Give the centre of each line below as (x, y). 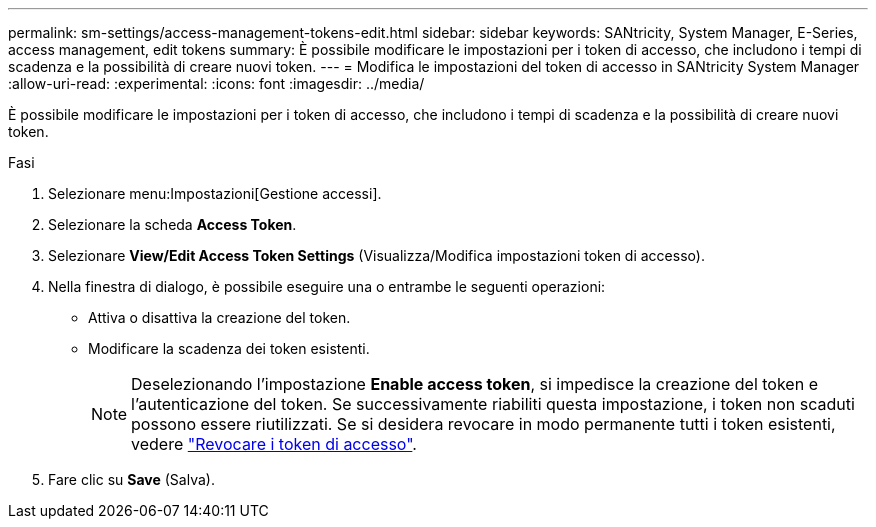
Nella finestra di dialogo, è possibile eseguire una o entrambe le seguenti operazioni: (327, 286)
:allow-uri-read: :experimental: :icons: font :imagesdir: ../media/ (216, 83)
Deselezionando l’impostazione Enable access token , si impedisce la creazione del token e (474, 384)
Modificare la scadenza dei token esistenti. (229, 348)
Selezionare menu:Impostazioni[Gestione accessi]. (215, 193)
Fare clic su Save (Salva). (131, 479)
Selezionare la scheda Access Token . (172, 224)
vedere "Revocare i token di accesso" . (274, 444)
